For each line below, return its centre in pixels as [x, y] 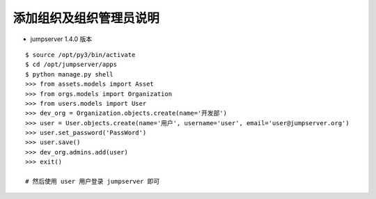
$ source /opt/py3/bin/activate [80, 55]
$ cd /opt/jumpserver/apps [71, 65]
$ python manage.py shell [70, 74]
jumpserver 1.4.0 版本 [61, 39]
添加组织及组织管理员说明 [86, 18]
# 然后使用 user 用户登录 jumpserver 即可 [93, 182]
